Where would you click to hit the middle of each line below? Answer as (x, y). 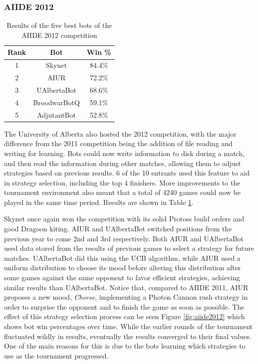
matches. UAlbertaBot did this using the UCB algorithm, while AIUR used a (122, 258)
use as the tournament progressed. (56, 355)
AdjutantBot (56, 114)
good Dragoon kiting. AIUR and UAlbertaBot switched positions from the (118, 229)
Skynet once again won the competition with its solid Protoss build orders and (124, 219)
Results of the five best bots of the (59, 25)
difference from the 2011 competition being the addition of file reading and (118, 143)
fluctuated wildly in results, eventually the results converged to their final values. (128, 336)
